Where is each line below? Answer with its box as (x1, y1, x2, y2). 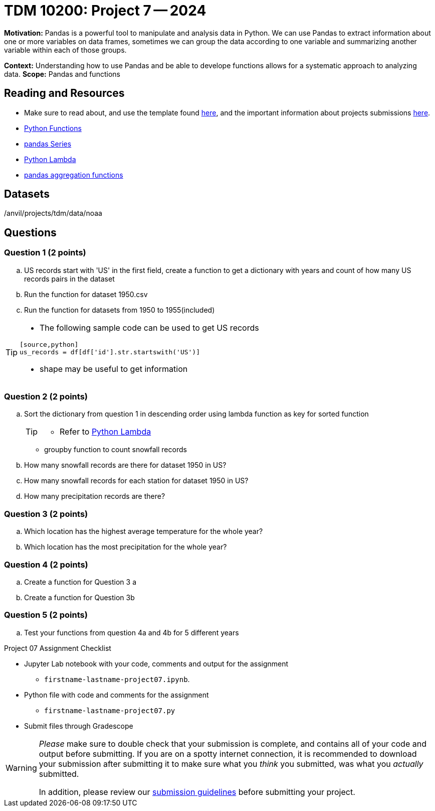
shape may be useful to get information (40, 363, 188, 374)
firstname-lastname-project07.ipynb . (44, 674, 190, 684)
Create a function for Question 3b (24, 593, 135, 602)
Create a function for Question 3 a (24, 577, 136, 586)
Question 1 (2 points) (4, 247, 86, 258)
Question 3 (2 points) (4, 508, 88, 519)
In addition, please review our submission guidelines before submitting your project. (39, 786, 355, 797)
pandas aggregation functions (24, 170, 123, 179)
